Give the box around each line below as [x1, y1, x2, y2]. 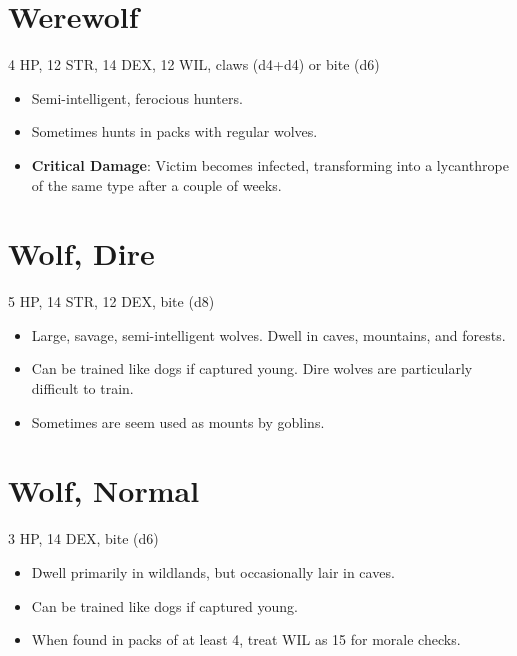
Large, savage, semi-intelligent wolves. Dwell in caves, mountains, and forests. [31, 324, 506, 345]
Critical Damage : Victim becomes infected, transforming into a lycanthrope [31, 154, 509, 175]
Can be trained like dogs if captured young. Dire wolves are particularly [31, 358, 473, 379]
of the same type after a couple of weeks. [31, 174, 282, 195]
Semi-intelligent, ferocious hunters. [31, 87, 243, 108]
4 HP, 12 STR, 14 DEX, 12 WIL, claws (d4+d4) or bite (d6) [8, 54, 380, 75]
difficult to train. [31, 378, 134, 398]
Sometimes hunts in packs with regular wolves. [31, 121, 318, 142]
